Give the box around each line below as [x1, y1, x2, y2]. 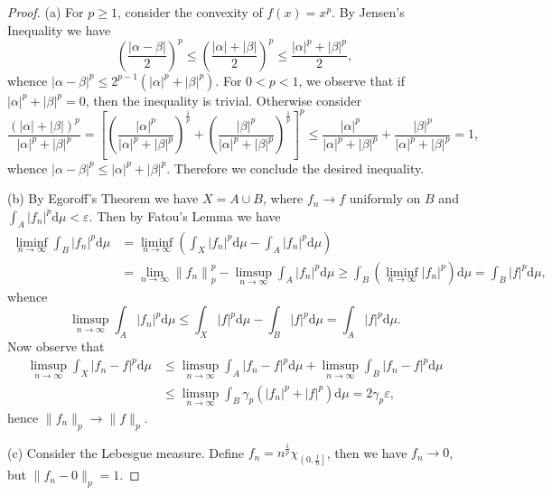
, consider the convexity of [117, 3, 263, 21]
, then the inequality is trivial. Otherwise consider [85, 90, 361, 109]
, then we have [326, 443, 407, 462]
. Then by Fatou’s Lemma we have [89, 206, 281, 225]
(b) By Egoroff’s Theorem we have [7, 189, 199, 208]
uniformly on [349, 189, 421, 208]
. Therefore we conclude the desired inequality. [166, 158, 425, 177]
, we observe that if [298, 70, 405, 89]
